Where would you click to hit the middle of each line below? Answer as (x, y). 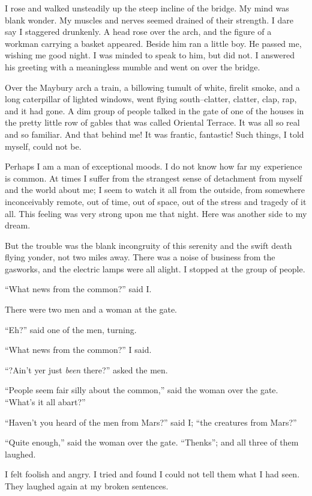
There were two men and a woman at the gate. (91, 309)
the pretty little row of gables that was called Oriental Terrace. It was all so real (152, 122)
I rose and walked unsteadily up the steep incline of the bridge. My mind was (147, 8)
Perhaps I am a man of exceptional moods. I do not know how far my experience (154, 166)
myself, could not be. (43, 146)
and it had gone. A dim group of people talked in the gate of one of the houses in (154, 110)
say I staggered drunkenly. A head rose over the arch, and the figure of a (138, 32)
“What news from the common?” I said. (78, 350)
